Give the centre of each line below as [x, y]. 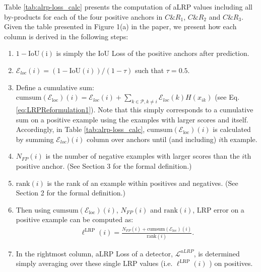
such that [149, 70]
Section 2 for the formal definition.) [71, 193]
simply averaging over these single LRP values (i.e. [94, 263]
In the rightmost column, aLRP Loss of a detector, [94, 253]
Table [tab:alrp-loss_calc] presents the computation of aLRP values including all [128, 7]
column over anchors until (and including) [151, 139]
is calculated [232, 129]
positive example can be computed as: [75, 219]
